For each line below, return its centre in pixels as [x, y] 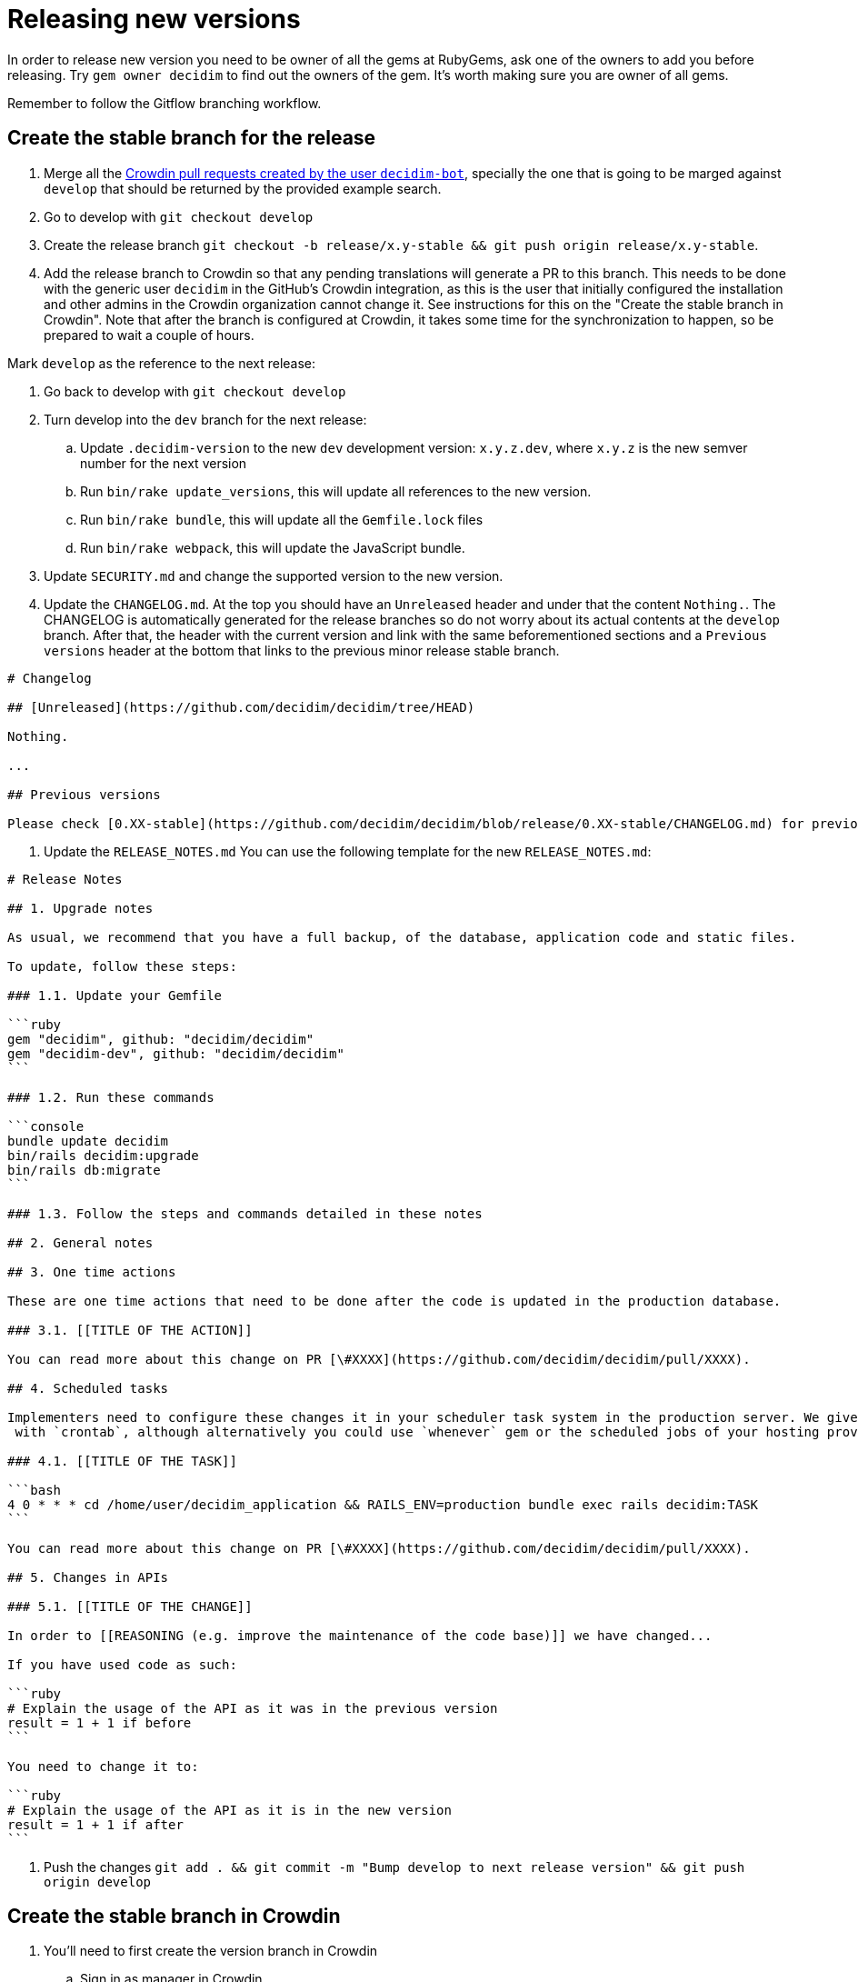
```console [46, 1126]
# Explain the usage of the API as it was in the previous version [253, 1708]
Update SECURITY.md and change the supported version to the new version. [274, 576]
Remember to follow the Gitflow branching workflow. [165, 103]
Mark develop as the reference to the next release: [162, 363]
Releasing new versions [154, 19]
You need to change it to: [103, 1766]
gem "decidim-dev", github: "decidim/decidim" [176, 1053]
